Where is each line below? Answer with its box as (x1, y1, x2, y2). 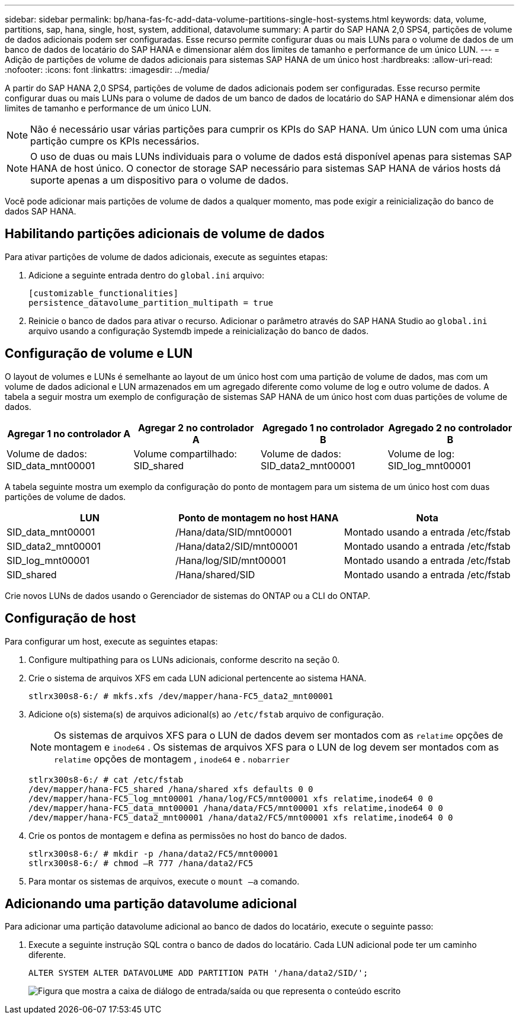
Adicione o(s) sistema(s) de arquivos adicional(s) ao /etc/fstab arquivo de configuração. (28, 709, 384, 719)
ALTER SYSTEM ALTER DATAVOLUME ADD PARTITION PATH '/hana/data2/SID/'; (28, 968, 369, 978)
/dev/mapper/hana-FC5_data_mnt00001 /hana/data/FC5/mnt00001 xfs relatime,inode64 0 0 (28, 803, 443, 813)
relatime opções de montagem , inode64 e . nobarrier (54, 752, 290, 765)
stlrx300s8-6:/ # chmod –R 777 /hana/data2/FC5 (28, 858, 254, 868)
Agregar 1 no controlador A (7, 427, 131, 440)
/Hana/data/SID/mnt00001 (175, 525, 292, 538)
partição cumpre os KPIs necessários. (30, 135, 200, 147)
